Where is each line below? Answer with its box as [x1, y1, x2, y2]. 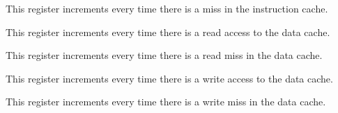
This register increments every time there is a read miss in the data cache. [6, 48, 323, 62]
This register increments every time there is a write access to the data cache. [6, 71, 333, 85]
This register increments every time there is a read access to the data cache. [6, 24, 330, 39]
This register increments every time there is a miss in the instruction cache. [6, 1, 328, 15]
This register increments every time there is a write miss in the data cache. [6, 94, 326, 109]
